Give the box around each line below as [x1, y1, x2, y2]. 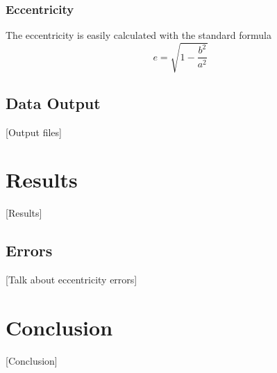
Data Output [6, 92, 101, 113]
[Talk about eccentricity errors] [6, 272, 137, 287]
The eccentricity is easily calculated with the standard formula [6, 28, 271, 42]
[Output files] [6, 124, 62, 139]
